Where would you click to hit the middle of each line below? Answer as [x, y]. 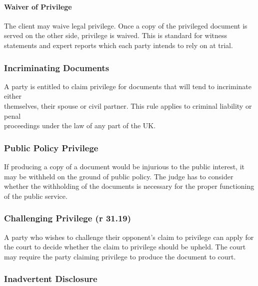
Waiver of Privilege [38, 6]
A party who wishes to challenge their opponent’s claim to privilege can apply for [129, 237]
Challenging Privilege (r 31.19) [68, 218]
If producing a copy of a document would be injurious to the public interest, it [124, 166]
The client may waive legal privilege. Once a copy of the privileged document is [126, 25]
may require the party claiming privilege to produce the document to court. [120, 256]
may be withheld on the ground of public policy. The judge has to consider [119, 176]
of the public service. [36, 196]
